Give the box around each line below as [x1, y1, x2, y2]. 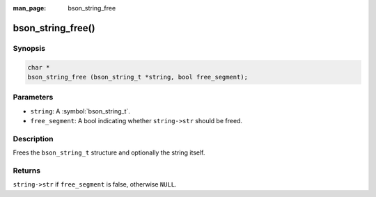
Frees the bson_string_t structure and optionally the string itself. [13, 148, 205, 157]
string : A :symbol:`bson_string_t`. [30, 107, 130, 115]
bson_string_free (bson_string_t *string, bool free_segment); [27, 73, 249, 81]
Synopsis [13, 43, 45, 53]
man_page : [13, 4, 47, 12]
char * [27, 63, 50, 71]
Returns [13, 166, 41, 175]
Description [13, 134, 54, 143]
